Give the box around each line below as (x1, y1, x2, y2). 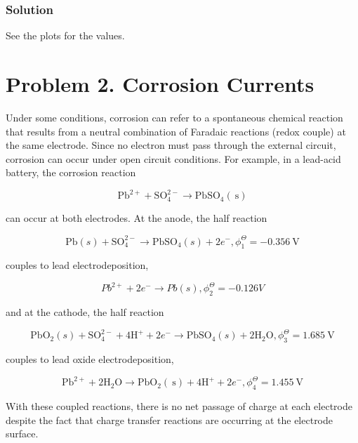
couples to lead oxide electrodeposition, (6, 352, 174, 366)
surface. (6, 426, 39, 441)
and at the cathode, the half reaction (6, 305, 164, 319)
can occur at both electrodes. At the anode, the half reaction (6, 211, 267, 225)
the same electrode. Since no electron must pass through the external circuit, (6, 138, 336, 152)
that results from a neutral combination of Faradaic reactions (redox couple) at (6, 124, 346, 138)
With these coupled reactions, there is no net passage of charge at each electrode (6, 398, 352, 413)
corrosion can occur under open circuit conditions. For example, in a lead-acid (6, 151, 341, 166)
